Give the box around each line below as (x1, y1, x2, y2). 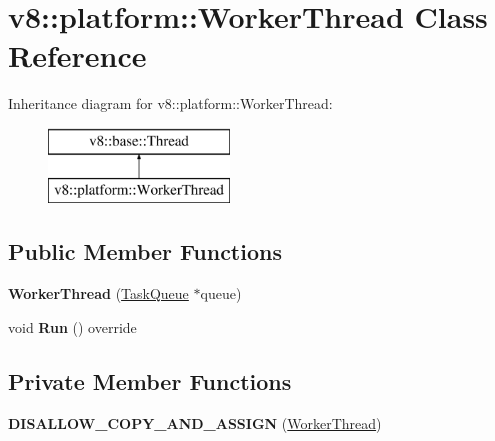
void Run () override (8, 316, 137, 337)
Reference (8, 35, 147, 76)
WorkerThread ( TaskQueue (8, 283, 189, 304)
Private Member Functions (8, 365, 292, 396)
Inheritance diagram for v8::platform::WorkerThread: (8, 93, 333, 114)
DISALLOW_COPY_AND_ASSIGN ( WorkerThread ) (8, 412, 382, 433)
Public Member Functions (8, 236, 282, 267)
